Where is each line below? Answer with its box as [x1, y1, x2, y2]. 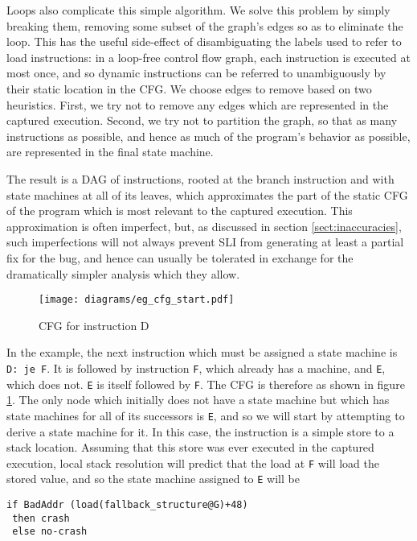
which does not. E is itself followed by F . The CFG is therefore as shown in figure [6, 375, 405, 392]
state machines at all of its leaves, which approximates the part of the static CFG [6, 186, 408, 203]
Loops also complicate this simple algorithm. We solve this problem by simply [6, 2, 390, 18]
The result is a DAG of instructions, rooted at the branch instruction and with [6, 170, 395, 187]
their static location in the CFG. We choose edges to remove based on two [6, 80, 372, 97]
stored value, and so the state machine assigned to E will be [6, 470, 300, 487]
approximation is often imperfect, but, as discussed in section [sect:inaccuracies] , [6, 217, 402, 234]
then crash [12, 512, 70, 524]
